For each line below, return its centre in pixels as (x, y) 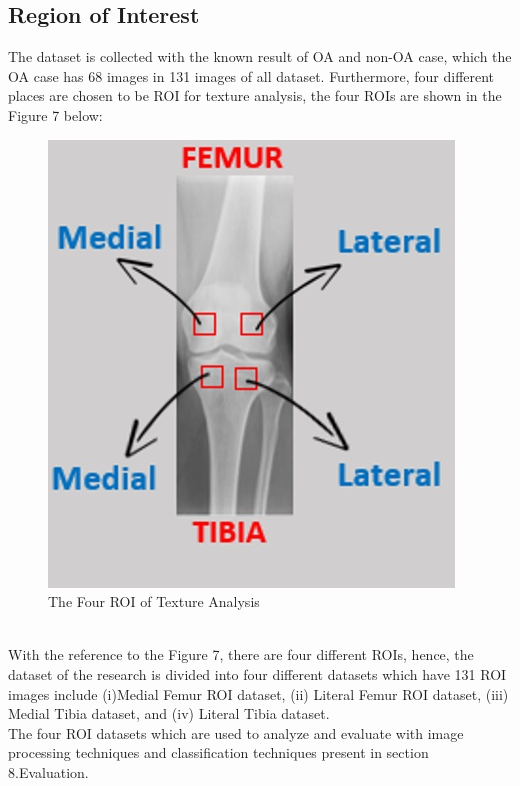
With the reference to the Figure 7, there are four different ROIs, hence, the (241, 654)
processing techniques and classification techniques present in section (218, 752)
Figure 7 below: (55, 114)
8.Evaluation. (48, 771)
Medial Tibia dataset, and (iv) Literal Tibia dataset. (169, 713)
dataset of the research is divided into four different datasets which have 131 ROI (257, 673)
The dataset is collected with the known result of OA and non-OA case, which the (260, 56)
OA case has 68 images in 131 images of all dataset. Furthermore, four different (251, 75)
